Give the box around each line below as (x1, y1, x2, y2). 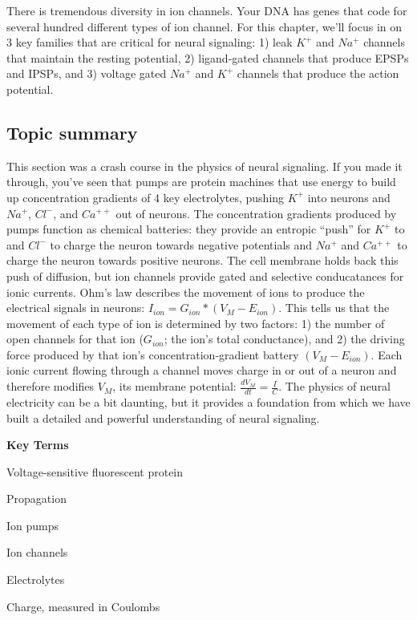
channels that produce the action (237, 65, 399, 82)
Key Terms (6, 436, 69, 453)
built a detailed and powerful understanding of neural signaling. (6, 409, 320, 426)
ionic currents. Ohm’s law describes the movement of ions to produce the (6, 283, 365, 300)
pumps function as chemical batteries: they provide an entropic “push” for (6, 221, 371, 237)
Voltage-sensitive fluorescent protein (6, 463, 184, 480)
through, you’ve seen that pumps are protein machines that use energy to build (6, 173, 396, 190)
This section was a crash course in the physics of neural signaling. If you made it (6, 157, 403, 174)
